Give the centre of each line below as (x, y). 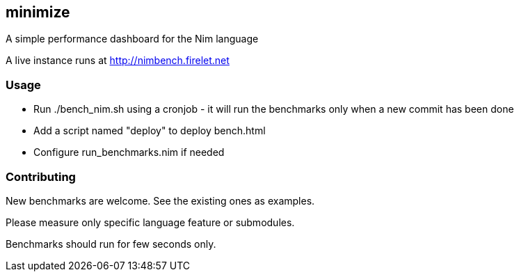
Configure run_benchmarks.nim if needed (129, 152)
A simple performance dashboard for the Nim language (132, 39)
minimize (38, 12)
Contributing (41, 176)
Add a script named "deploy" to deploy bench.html (150, 131)
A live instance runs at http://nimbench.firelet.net (118, 61)
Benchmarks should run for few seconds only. (111, 244)
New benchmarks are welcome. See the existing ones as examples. (160, 200)
